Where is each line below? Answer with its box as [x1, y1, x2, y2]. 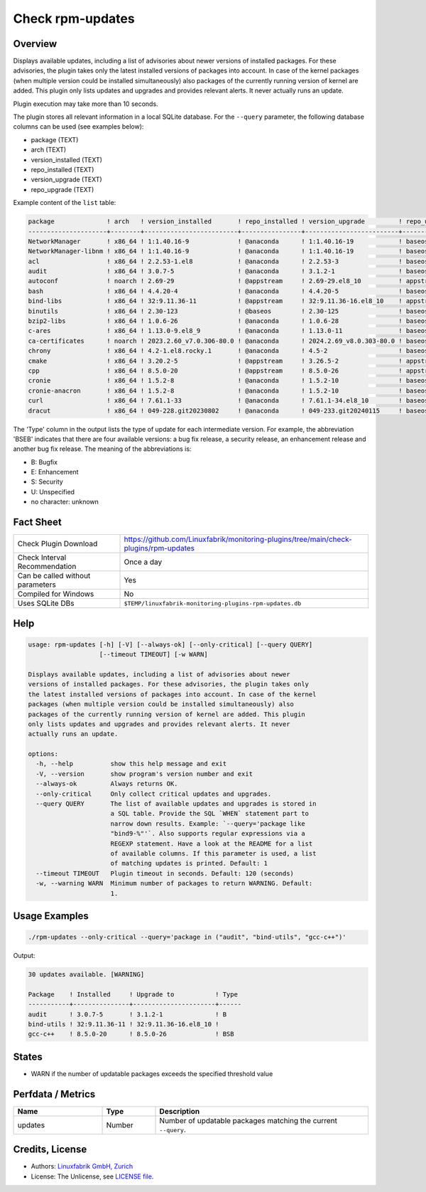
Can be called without [17, 571, 91, 581]
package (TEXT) [31, 135, 79, 144]
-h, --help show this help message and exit [35, 760, 227, 768]
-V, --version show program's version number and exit [35, 770, 253, 778]
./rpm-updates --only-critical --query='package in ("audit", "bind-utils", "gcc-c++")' [28, 933, 347, 942]
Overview [13, 38, 58, 50]
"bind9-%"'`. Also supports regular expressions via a [110, 829, 305, 838]
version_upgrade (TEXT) [31, 175, 102, 184]
